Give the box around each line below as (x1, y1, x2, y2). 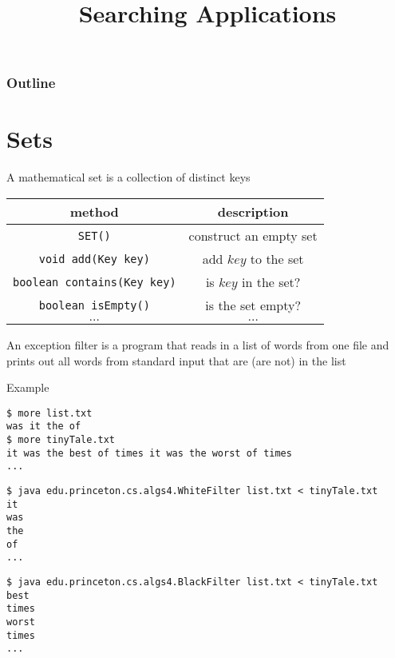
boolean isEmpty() (38, 298, 150, 312)
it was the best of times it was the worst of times (6, 447, 292, 459)
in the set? (241, 273, 301, 292)
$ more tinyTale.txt (6, 434, 116, 446)
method (69, 202, 119, 221)
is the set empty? (205, 296, 301, 315)
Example (6, 379, 49, 396)
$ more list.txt (6, 407, 93, 419)
